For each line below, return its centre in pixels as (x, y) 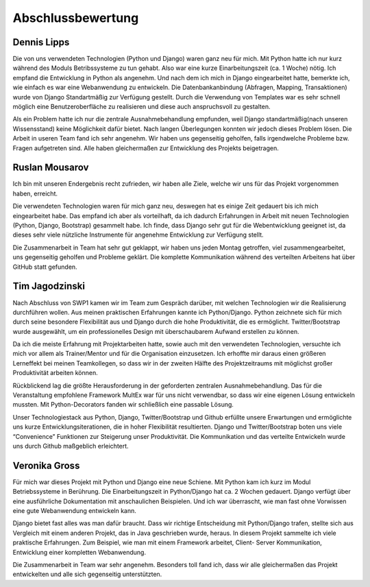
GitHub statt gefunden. (45, 267)
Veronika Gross (46, 465)
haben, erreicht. (35, 193)
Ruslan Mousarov (51, 168)
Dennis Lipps (41, 42)
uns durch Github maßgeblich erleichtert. (71, 446)
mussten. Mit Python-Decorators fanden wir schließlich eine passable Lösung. (123, 405)
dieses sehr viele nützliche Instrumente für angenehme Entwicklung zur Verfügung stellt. (138, 235)
